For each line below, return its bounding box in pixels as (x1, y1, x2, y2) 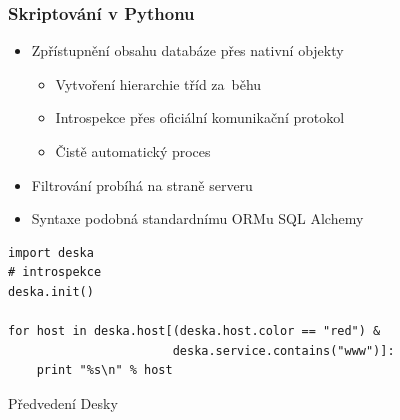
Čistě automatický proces (55, 141, 211, 161)
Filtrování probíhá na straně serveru (31, 174, 253, 195)
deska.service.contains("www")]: (172, 343, 395, 358)
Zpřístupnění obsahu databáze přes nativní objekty (31, 40, 344, 61)
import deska (8, 245, 94, 260)
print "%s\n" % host (36, 363, 173, 378)
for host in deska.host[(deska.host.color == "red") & (8, 324, 381, 339)
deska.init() (8, 284, 94, 299)
